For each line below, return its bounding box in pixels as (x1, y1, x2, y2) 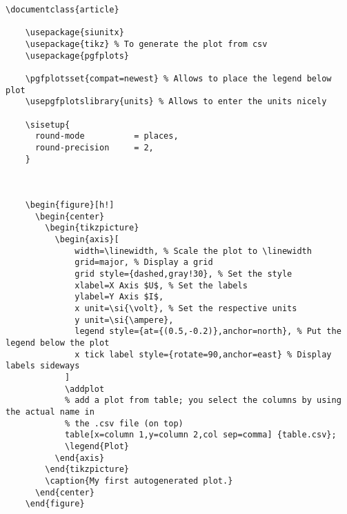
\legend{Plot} (64, 441, 129, 451)
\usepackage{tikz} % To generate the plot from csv (25, 39, 268, 49)
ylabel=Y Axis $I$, (75, 292, 164, 302)
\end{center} (34, 487, 95, 497)
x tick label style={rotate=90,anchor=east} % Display (75, 349, 332, 359)
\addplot (64, 384, 105, 394)
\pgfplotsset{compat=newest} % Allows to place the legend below (25, 73, 332, 83)
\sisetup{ (25, 119, 70, 130)
